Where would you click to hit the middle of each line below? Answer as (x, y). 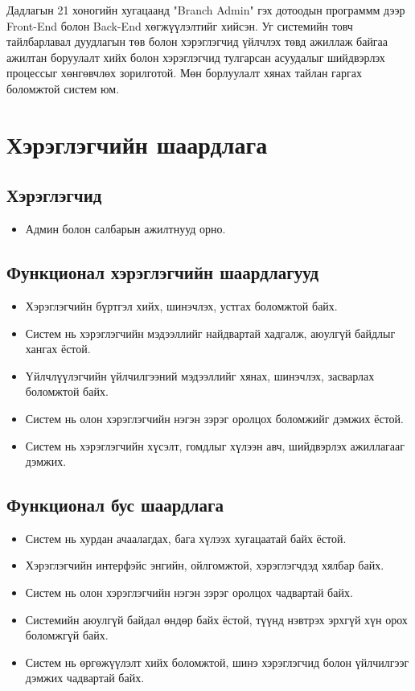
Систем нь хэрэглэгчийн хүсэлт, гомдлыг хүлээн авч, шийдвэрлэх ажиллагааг (215, 445)
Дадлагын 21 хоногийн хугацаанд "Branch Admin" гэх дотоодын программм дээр (206, 10)
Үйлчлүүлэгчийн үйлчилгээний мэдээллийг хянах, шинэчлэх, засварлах (200, 375)
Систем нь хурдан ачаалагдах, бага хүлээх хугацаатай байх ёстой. (186, 538)
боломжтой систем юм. (63, 88)
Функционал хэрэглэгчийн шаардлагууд (163, 272)
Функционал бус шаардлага (115, 505)
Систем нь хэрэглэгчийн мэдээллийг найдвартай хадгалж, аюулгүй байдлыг (210, 333)
